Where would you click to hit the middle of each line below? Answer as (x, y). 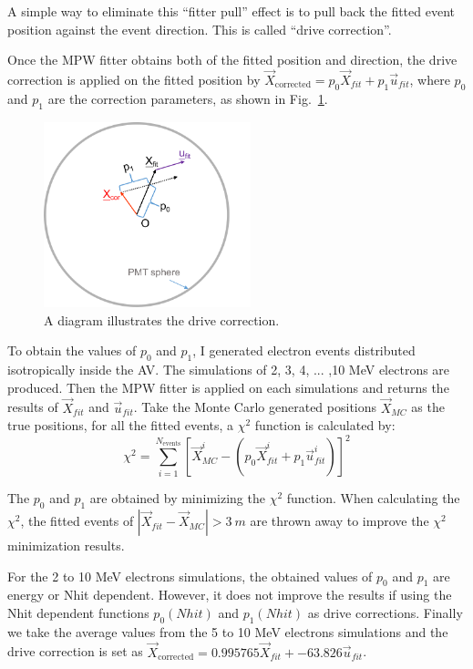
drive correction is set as (75, 651)
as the (428, 407)
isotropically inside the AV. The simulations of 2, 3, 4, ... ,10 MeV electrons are (229, 370)
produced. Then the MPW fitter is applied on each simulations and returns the (228, 387)
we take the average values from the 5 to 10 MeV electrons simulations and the (228, 631)
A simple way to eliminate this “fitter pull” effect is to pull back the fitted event (231, 11)
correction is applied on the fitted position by (134, 79)
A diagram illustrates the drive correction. (162, 319)
